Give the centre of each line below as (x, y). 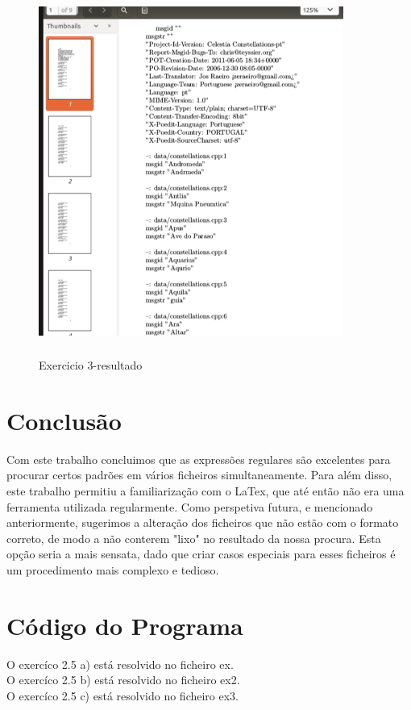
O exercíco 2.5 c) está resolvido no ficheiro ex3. (123, 695)
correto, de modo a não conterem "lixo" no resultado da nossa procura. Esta (194, 538)
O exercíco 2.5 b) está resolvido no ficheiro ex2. (123, 680)
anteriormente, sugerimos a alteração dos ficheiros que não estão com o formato (203, 522)
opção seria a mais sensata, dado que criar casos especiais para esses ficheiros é (201, 554)
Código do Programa (125, 625)
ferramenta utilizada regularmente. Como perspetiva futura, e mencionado (190, 506)
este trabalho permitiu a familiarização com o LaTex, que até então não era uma (205, 491)
